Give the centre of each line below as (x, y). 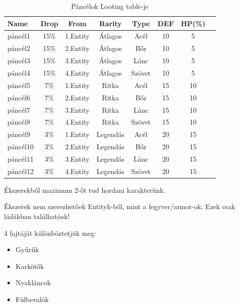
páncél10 (20, 147)
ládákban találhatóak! (37, 216)
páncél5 (19, 85)
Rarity (110, 23)
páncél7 (19, 109)
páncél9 (19, 134)
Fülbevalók (32, 299)
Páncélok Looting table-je (110, 6)
